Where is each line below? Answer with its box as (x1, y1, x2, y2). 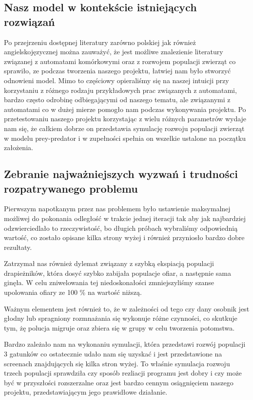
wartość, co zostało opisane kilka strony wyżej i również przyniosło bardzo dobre (4, 232, 245, 243)
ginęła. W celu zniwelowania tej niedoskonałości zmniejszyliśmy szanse (4, 277, 214, 288)
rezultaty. (4, 242, 32, 252)
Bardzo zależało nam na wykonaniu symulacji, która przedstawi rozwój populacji (4, 339, 246, 349)
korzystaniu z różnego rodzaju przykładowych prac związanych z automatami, (4, 85, 237, 95)
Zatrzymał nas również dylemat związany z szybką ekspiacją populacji (4, 258, 214, 268)
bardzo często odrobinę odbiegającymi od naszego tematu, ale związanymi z (4, 94, 231, 105)
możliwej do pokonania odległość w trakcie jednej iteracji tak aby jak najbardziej (4, 213, 246, 223)
